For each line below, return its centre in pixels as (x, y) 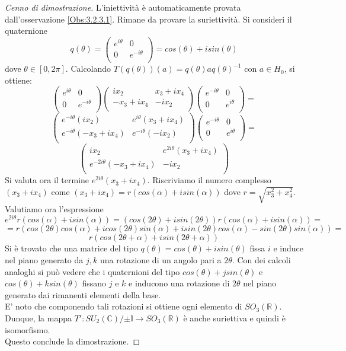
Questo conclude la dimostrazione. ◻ (73, 341)
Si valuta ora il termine (47, 180)
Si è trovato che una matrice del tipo (71, 248)
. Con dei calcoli (261, 260)
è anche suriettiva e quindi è (234, 318)
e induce (288, 248)
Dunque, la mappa (38, 318)
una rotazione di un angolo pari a (161, 260)
